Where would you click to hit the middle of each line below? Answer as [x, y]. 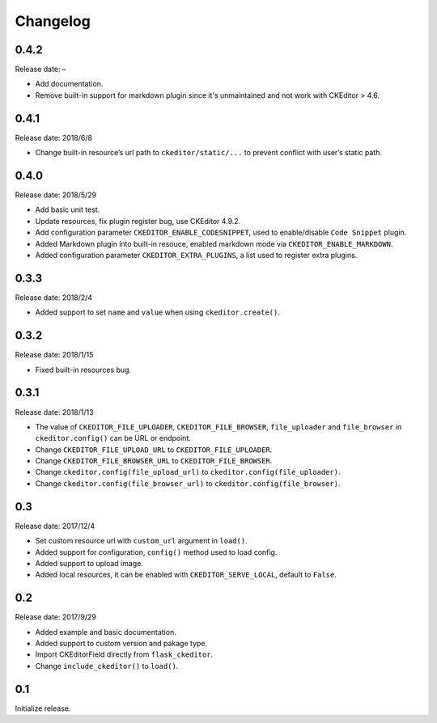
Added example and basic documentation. [106, 632]
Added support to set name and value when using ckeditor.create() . [158, 312]
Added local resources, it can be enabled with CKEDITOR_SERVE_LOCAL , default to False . [186, 575]
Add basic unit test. [68, 209]
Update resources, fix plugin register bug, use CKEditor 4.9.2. [138, 221]
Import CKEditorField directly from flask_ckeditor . [124, 654]
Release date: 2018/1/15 [54, 355]
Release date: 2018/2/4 [54, 297]
